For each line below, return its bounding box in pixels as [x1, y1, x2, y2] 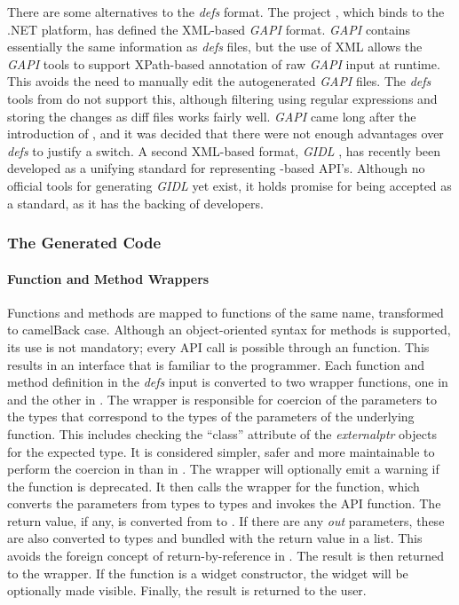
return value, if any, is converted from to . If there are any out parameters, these [7, 511, 445, 530]
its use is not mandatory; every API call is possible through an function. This [7, 337, 430, 356]
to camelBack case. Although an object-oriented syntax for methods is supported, [7, 320, 451, 339]
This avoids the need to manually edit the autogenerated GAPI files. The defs [7, 72, 431, 90]
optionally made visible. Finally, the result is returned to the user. [7, 581, 367, 600]
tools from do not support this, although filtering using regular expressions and [7, 89, 438, 107]
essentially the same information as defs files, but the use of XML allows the [7, 37, 423, 56]
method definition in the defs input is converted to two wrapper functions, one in [7, 373, 448, 391]
